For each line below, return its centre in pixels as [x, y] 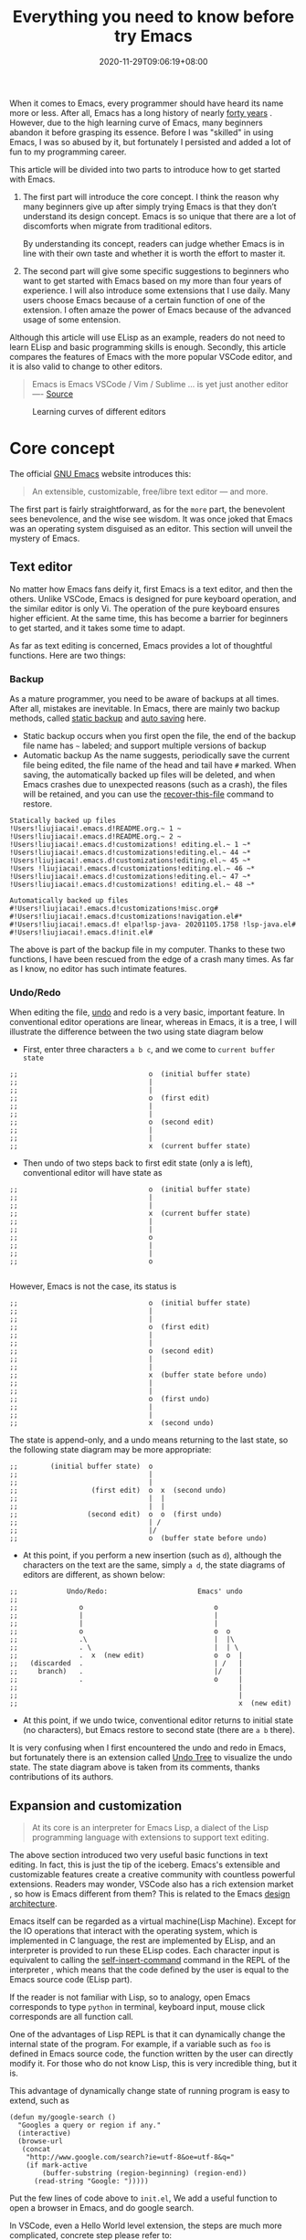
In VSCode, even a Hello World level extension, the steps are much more [146, 2225]
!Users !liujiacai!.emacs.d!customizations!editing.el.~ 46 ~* [132, 868]
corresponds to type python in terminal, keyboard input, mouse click [137, 2007]
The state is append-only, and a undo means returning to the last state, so [149, 1440]
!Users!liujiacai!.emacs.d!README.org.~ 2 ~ [95, 836]
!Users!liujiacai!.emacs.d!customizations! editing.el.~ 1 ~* [130, 844]
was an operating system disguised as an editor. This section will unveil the [151, 528]
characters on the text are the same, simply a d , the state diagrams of [154, 1565]
